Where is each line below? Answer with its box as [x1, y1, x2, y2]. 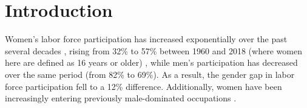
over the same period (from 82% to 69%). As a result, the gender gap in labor [5, 68, 295, 80]
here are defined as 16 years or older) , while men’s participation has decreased [5, 56, 298, 69]
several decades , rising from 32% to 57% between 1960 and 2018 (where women [5, 44, 302, 57]
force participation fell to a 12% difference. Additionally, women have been [5, 80, 282, 92]
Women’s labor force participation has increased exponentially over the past [5, 33, 288, 45]
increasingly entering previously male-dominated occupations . [5, 92, 237, 104]
